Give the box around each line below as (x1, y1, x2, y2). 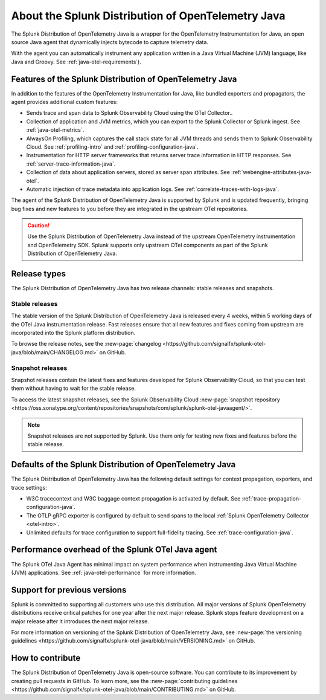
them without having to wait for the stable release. (11, 384, 136, 392)
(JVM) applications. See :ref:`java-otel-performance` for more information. (11, 569, 196, 576)
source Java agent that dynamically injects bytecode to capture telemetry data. (11, 38, 208, 45)
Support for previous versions (11, 585, 127, 595)
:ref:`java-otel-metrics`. (26, 126, 85, 134)
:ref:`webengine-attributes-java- (231, 169, 312, 176)
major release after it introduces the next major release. (11, 617, 149, 625)
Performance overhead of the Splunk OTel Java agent (11, 545, 217, 555)
